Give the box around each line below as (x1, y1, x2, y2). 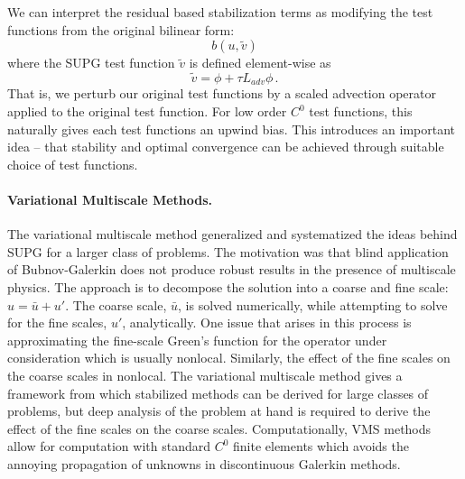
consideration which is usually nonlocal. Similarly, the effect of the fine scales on (7, 348, 451, 367)
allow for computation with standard (7, 437, 210, 456)
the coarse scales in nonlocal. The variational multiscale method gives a (7, 365, 403, 384)
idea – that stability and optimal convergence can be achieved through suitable (7, 137, 444, 156)
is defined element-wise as (189, 53, 331, 72)
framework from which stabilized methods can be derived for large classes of (7, 383, 429, 402)
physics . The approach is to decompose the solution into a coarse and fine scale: (7, 278, 449, 296)
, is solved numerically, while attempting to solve (178, 295, 448, 314)
